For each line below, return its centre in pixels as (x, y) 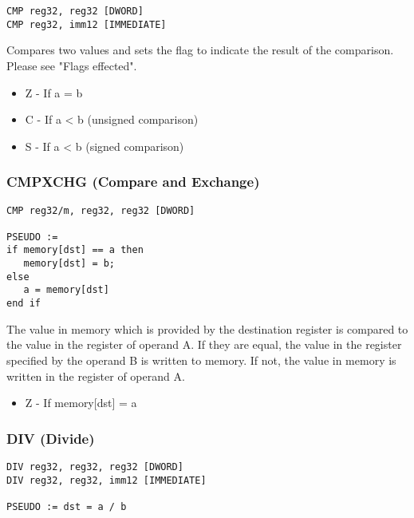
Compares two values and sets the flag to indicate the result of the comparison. (200, 50)
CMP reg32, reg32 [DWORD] (75, 11)
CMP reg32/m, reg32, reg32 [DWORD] (101, 210)
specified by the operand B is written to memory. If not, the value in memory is (201, 360)
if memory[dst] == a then (75, 250)
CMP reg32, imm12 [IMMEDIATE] (87, 24)
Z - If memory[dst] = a (81, 403)
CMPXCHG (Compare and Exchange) (133, 182)
